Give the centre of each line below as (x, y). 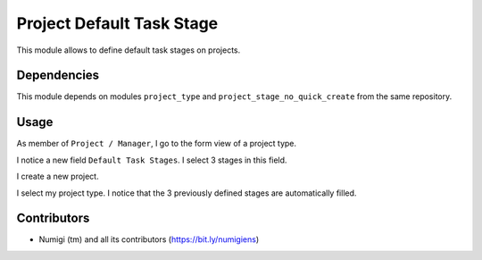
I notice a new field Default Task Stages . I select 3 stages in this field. (152, 160)
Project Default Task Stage (117, 23)
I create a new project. (58, 176)
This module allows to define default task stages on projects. (129, 50)
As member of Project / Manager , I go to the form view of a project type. (157, 144)
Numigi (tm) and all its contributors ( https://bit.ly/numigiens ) (149, 239)
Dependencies (58, 75)
